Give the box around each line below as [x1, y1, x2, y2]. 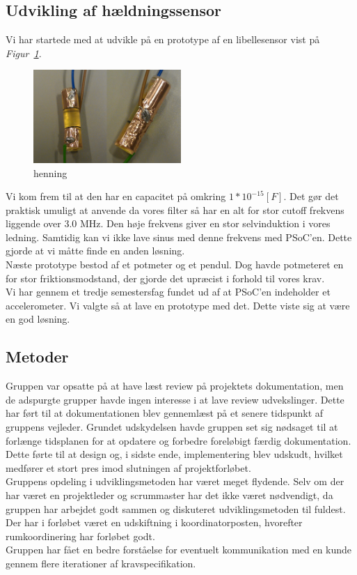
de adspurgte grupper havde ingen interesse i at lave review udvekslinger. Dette [6, 392, 344, 406]
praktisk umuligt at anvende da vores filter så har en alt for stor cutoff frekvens [6, 202, 344, 217]
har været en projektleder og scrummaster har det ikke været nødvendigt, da [6, 487, 333, 502]
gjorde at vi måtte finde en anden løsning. [6, 243, 185, 258]
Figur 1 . [6, 45, 42, 60]
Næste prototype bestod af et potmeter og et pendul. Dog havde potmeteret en [6, 257, 344, 272]
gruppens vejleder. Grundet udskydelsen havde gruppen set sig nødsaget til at [6, 420, 338, 434]
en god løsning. [6, 312, 70, 326]
